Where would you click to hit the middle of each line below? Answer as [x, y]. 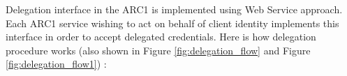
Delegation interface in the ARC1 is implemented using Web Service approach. [174, 9]
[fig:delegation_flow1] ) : [56, 64]
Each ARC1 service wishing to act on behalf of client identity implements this [172, 23]
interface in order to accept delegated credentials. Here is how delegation [161, 37]
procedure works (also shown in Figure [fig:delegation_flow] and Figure [158, 50]
